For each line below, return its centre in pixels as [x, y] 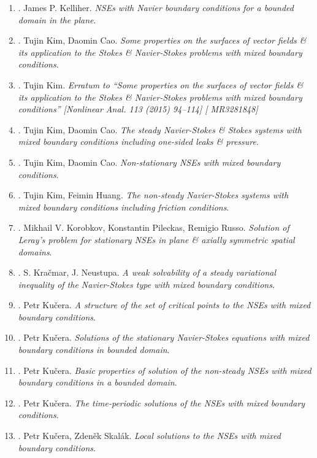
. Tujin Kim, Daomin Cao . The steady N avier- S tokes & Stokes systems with [160, 129]
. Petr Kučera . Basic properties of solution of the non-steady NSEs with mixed [165, 370]
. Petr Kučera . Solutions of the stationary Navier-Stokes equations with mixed [164, 337]
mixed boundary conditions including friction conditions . [124, 207]
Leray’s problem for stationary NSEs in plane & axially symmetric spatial [156, 239]
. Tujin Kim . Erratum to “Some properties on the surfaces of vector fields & [161, 84]
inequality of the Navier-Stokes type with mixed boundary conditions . [146, 284]
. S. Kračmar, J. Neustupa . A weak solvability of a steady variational [147, 272]
